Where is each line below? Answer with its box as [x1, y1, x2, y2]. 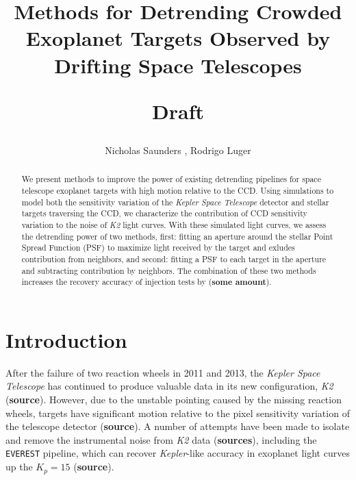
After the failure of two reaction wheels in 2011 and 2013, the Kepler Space [5, 365, 320, 379]
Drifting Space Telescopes [54, 51, 302, 79]
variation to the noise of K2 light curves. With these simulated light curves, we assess [21, 218, 327, 230]
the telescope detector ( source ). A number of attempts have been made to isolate [5, 419, 350, 433]
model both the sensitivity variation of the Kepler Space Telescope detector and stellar [21, 196, 329, 207]
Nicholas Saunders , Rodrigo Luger [105, 142, 251, 157]
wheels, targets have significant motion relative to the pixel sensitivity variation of [5, 405, 350, 420]
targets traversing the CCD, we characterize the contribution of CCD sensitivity [21, 207, 307, 219]
